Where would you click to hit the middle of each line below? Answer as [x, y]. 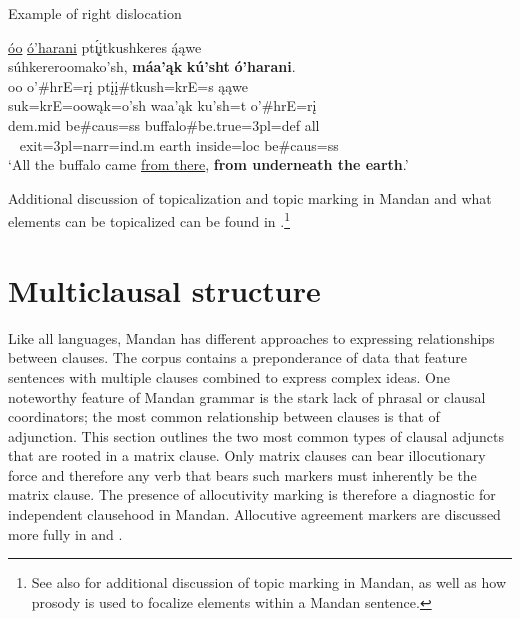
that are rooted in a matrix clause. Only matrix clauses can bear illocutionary [247, 455]
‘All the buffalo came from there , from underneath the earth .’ [208, 164]
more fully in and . [65, 533]
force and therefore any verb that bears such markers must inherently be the [242, 474]
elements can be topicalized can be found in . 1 [149, 219]
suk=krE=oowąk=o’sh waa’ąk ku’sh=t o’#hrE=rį [162, 105]
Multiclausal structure [164, 289]
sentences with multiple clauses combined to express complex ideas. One [229, 376]
